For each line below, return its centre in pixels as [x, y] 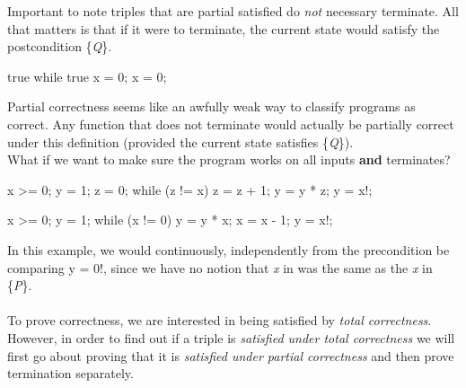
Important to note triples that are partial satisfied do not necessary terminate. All [233, 11]
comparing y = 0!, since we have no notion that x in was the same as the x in [220, 267]
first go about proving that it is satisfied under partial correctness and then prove [231, 355]
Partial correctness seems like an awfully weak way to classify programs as [211, 106]
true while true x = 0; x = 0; [87, 76]
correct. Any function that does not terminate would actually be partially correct [231, 123]
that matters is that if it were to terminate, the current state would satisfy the [224, 28]
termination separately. [70, 373]
